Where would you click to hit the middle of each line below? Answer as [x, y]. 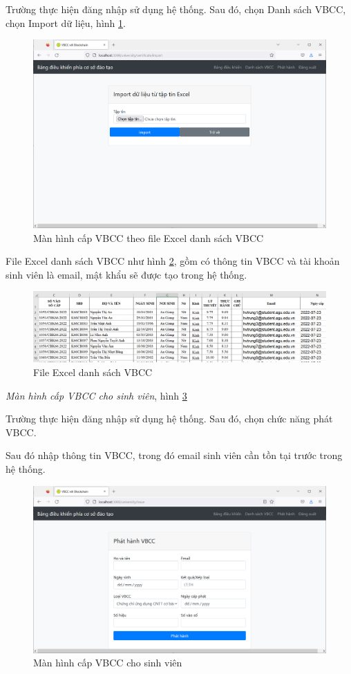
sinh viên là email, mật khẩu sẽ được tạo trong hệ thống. [126, 274]
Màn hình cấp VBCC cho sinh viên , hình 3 [96, 395]
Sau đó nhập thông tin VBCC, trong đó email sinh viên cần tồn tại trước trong [174, 455]
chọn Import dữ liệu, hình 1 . [66, 22]
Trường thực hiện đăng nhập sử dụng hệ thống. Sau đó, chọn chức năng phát [169, 419]
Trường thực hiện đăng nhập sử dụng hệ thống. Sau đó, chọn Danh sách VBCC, [176, 9]
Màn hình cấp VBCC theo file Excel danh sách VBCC [149, 237]
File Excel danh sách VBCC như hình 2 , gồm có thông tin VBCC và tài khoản [173, 261]
